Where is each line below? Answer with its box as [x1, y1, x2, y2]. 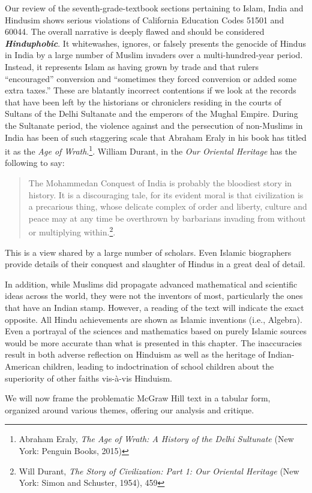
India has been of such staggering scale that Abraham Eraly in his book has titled [5, 131, 307, 143]
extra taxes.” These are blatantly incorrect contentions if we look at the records [5, 84, 296, 96]
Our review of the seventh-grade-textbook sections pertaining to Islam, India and [5, 2, 304, 14]
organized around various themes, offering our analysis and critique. [5, 403, 254, 416]
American [5, 359, 40, 372]
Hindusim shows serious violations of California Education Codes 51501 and [5, 13, 284, 26]
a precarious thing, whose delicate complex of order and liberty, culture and [28, 200, 307, 213]
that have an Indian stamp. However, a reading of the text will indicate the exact [5, 301, 304, 313]
